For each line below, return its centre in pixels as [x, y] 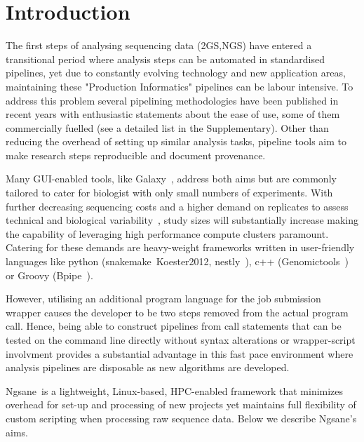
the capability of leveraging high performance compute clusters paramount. [167, 233]
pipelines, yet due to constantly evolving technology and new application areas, [176, 73]
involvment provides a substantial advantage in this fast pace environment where [180, 353]
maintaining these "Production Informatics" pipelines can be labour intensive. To [180, 86]
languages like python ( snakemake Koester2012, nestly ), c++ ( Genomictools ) [177, 261]
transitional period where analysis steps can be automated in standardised [165, 59]
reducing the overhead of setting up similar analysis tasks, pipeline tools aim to [176, 141]
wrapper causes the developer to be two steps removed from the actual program [177, 312]
